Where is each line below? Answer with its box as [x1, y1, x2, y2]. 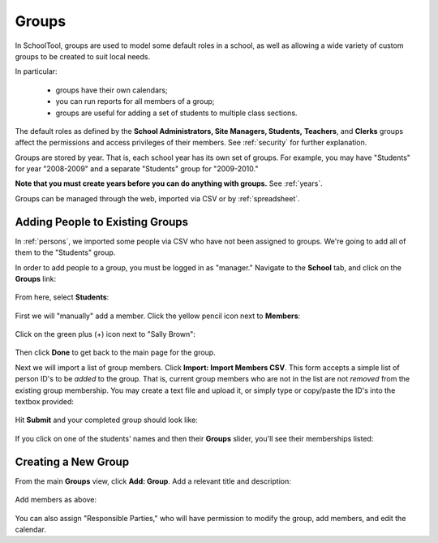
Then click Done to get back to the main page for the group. [15, 347, 216, 357]
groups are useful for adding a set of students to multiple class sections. [55, 108, 298, 118]
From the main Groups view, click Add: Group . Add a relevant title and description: [15, 476, 291, 486]
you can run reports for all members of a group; [55, 97, 215, 106]
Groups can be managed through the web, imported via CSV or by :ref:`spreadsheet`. [15, 193, 300, 203]
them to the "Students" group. [15, 248, 116, 257]
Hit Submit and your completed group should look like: [15, 415, 198, 425]
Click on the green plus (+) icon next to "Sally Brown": [15, 330, 196, 339]
